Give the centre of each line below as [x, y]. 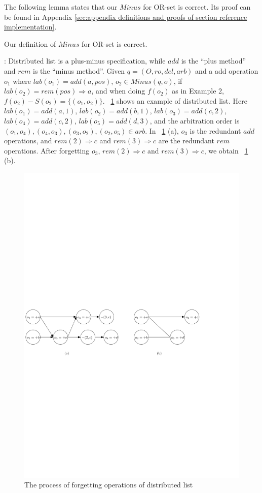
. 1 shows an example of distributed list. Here [175, 100]
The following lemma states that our [61, 7]
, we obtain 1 [226, 150]
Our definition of [30, 43]
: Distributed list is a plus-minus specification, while [85, 61]
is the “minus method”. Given [79, 70]
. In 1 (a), [162, 130]
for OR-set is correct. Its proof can [197, 7]
